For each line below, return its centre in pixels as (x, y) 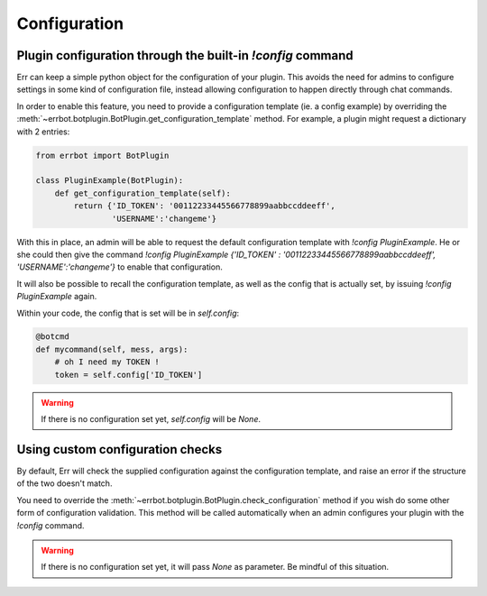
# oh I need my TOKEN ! (107, 362)
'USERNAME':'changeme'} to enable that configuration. (119, 267)
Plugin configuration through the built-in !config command (185, 55)
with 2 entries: (43, 132)
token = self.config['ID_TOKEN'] (129, 375)
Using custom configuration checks (119, 449)
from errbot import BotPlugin (102, 155)
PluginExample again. (57, 297)
